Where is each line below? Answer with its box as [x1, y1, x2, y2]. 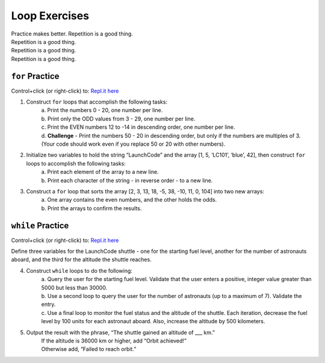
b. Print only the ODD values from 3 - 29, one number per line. [41, 115, 196, 122]
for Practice [11, 71, 60, 81]
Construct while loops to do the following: [26, 267, 132, 274]
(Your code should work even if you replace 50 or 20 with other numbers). [41, 140, 226, 147]
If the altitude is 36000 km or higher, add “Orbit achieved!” [41, 337, 187, 344]
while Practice [11, 220, 69, 231]
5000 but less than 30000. [41, 284, 108, 291]
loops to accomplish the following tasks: [26, 160, 126, 167]
